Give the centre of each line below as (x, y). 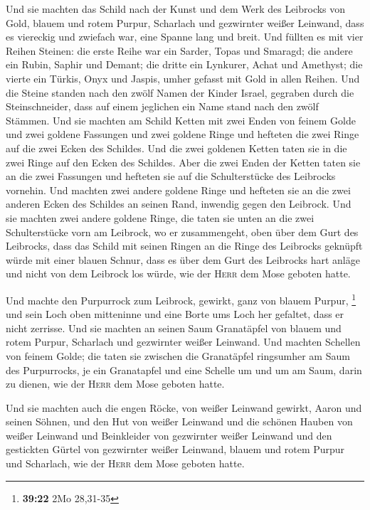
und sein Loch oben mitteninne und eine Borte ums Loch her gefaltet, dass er (175, 314)
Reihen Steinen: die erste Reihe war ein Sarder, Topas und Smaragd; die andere (179, 50)
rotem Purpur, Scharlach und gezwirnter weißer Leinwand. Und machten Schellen (183, 342)
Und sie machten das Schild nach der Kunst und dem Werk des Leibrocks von (176, 9)
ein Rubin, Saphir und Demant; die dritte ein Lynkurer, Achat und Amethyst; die (184, 64)
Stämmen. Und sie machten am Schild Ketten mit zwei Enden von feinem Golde (181, 120)
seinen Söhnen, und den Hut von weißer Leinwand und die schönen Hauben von (179, 421)
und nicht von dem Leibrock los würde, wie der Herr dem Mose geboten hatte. (178, 273)
